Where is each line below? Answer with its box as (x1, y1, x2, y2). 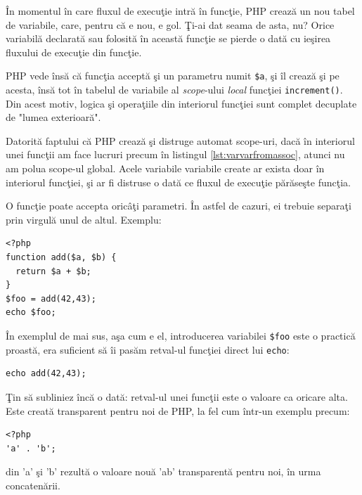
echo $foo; (6, 307, 56, 318)
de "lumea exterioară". (6, 110, 101, 124)
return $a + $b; (15, 266, 91, 276)
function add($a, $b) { (6, 252, 117, 263)
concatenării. (6, 477, 60, 492)
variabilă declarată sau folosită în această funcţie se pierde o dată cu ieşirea (6, 31, 331, 46)
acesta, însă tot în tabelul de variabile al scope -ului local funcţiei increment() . (6, 82, 343, 97)
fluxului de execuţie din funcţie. (6, 44, 142, 59)
